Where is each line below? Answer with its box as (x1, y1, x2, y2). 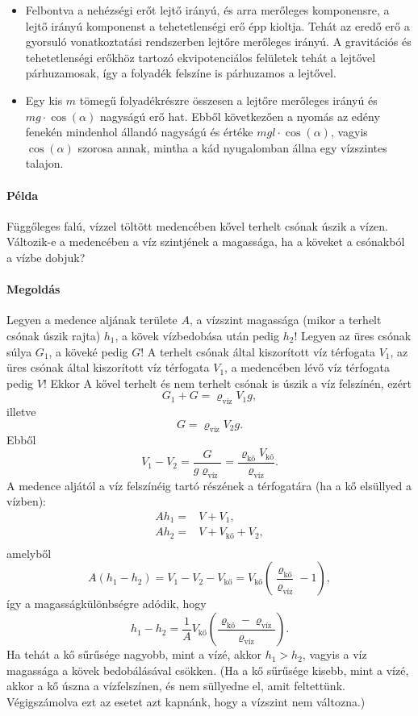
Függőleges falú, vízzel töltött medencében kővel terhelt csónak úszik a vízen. (6, 217, 389, 234)
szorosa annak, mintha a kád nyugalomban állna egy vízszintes (77, 139, 387, 156)
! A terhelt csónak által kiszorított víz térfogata (140, 343, 375, 360)
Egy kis (25, 91, 63, 108)
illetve (6, 403, 36, 420)
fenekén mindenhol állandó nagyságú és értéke (25, 123, 253, 140)
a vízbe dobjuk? (6, 248, 86, 265)
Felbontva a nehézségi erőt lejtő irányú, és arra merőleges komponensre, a (25, 2, 390, 18)
